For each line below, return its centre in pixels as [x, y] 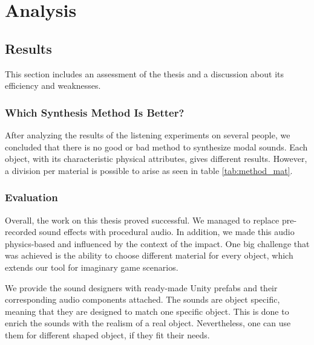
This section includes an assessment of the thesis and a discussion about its [145, 73]
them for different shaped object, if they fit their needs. [107, 334]
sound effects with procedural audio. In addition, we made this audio [167, 232]
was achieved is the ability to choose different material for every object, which [149, 255]
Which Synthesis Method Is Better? [95, 112]
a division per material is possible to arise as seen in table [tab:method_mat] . [149, 170]
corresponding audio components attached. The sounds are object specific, [142, 299]
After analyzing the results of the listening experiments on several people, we [148, 134]
